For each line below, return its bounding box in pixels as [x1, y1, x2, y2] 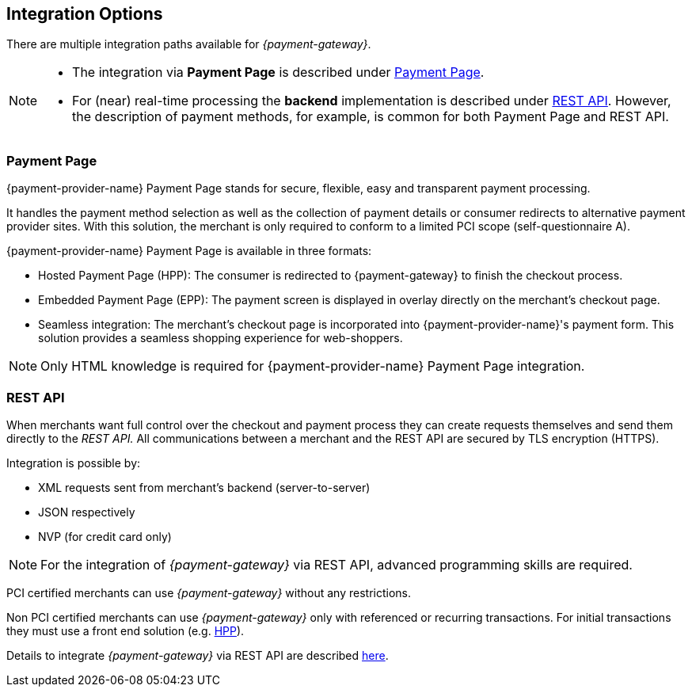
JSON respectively [38, 505, 135, 519]
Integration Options [6, 4, 163, 24]
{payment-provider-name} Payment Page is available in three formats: [6, 244, 372, 258]
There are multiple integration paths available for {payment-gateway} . [6, 37, 371, 51]
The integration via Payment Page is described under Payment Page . [72, 64, 485, 81]
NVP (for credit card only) [38, 529, 172, 543]
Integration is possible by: [6, 455, 141, 470]
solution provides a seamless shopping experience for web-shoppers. [38, 331, 403, 345]
